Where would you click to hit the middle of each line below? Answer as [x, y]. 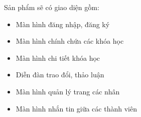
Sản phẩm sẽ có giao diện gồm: [52, 7]
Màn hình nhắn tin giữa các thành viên [76, 108]
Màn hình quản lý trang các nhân [68, 91]
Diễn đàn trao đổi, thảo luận [60, 75]
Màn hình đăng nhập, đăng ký [63, 24]
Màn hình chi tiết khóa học [58, 57]
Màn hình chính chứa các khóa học [70, 41]
